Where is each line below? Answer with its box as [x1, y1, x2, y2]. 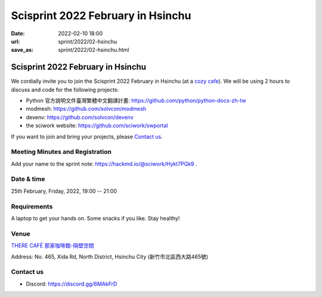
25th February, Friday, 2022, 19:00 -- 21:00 [11, 187, 117, 194]
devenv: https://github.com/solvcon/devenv [26, 113, 134, 120]
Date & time [11, 175, 45, 183]
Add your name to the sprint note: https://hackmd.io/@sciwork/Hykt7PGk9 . [11, 160, 197, 167]
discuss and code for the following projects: [11, 86, 119, 93]
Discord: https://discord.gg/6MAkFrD [26, 280, 117, 287]
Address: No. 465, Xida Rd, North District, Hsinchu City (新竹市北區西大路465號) [11, 253, 209, 260]
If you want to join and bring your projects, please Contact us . [11, 133, 163, 140]
